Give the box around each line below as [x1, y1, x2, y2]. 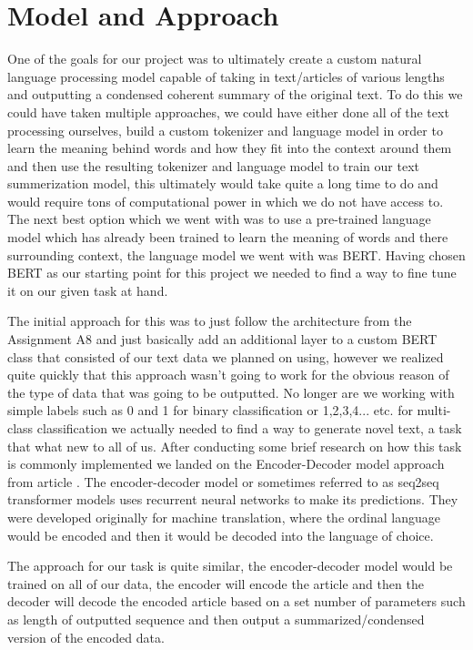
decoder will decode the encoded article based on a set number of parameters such [7, 592, 466, 611]
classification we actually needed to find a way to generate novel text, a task [36, 419, 462, 437]
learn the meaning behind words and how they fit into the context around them [7, 138, 452, 157]
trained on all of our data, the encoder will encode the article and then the [7, 574, 424, 593]
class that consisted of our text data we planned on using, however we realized [7, 347, 444, 366]
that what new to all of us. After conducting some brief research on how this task [7, 436, 462, 455]
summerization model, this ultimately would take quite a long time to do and [7, 174, 438, 193]
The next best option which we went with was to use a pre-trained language [7, 209, 431, 229]
